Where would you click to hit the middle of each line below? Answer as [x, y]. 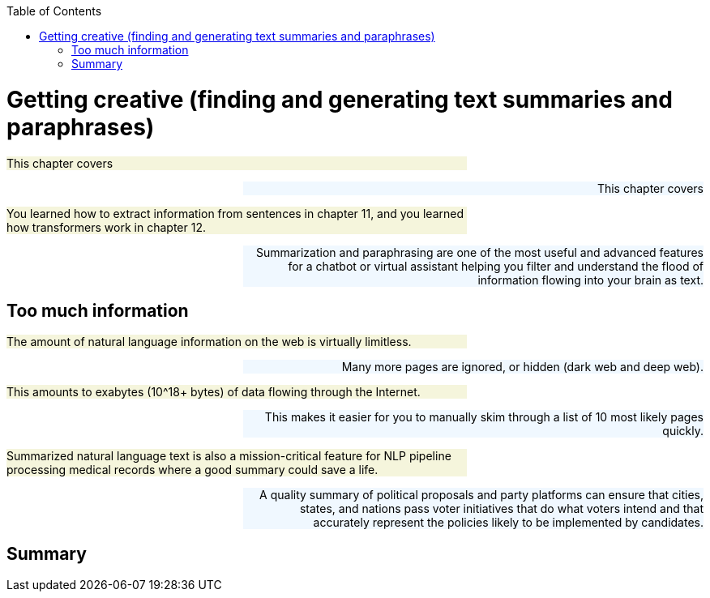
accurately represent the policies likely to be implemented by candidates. [508, 523]
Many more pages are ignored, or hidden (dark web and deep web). [522, 367]
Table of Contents [54, 11]
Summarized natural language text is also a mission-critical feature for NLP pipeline [229, 456]
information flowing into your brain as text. [590, 280]
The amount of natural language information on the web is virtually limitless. [209, 342]
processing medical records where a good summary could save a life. [192, 470]
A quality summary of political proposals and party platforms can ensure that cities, [481, 495]
